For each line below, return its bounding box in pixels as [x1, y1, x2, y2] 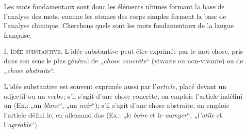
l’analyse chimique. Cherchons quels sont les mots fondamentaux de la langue [4, 20, 234, 30]
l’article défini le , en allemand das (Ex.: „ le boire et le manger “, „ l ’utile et [4, 109, 222, 119]
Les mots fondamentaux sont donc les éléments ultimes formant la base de [4, 1, 225, 11]
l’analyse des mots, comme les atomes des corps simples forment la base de [4, 11, 226, 21]
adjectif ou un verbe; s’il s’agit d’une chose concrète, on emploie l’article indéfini [4, 90, 243, 101]
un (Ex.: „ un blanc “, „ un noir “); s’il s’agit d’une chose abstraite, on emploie [4, 100, 230, 110]
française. [4, 30, 32, 40]
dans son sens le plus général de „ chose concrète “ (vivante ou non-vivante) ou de [4, 55, 243, 65]
